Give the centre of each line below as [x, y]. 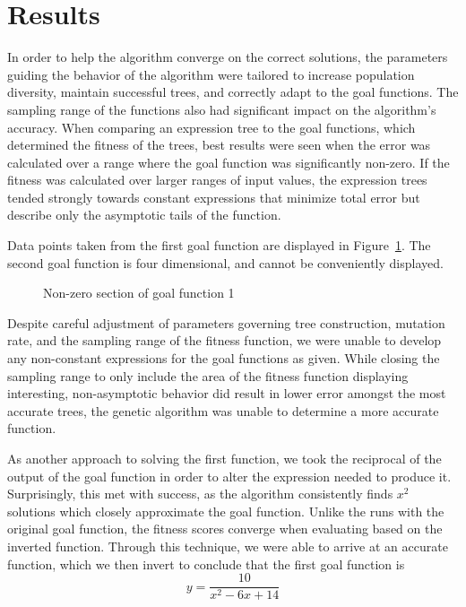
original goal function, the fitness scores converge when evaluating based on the [225, 529]
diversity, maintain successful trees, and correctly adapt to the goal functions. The [233, 92]
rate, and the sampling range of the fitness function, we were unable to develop [224, 340]
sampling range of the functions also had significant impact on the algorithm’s [222, 109]
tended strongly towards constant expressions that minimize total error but [214, 197]
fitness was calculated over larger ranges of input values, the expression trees [217, 180]
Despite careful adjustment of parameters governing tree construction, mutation [226, 322]
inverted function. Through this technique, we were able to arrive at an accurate [228, 546]
